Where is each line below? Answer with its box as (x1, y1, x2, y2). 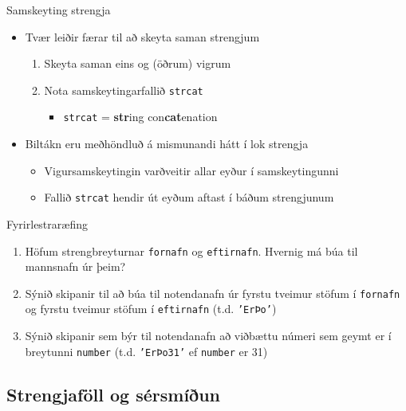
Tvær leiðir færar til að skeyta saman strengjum (25, 28, 260, 45)
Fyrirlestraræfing (6, 215, 88, 232)
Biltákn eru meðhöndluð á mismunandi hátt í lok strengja (25, 135, 309, 152)
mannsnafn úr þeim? (25, 258, 126, 275)
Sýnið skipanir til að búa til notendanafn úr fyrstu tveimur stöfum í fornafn (25, 284, 400, 301)
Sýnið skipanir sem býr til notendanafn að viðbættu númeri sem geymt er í (25, 327, 392, 344)
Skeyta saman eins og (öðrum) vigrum (44, 55, 231, 72)
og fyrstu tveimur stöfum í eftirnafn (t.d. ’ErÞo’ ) (25, 300, 277, 317)
